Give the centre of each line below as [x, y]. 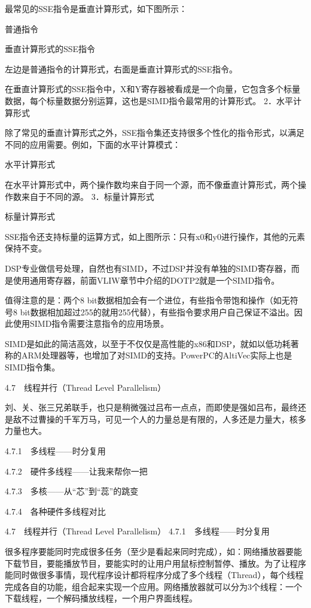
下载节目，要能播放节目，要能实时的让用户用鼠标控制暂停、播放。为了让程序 [155, 563]
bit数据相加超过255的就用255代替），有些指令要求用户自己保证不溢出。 [157, 311]
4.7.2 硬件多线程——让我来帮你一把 [76, 471]
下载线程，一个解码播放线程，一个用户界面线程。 [101, 598]
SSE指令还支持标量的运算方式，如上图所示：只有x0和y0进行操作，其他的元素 [155, 236]
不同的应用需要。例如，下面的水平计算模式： [93, 144]
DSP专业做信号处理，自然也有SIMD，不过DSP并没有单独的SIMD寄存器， [148, 268]
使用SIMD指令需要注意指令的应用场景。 [91, 323]
